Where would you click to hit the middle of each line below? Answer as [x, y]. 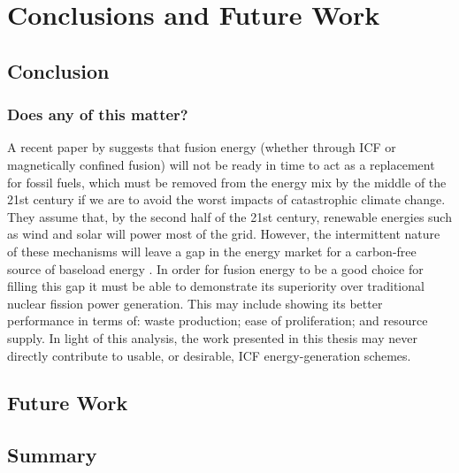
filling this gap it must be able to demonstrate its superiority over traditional [216, 286]
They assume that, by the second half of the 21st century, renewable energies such [229, 216]
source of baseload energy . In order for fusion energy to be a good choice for [215, 268]
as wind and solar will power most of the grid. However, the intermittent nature [224, 234]
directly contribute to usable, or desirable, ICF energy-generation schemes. [209, 355]
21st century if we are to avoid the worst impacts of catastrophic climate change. [226, 199]
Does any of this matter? [98, 114]
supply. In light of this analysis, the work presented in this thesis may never [212, 337]
